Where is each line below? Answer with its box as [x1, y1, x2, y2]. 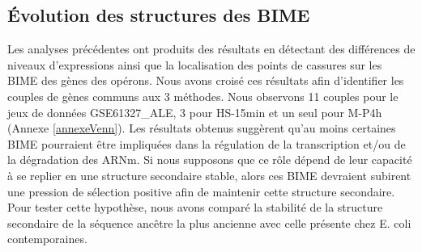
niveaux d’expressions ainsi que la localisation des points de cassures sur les [7, 56, 382, 73]
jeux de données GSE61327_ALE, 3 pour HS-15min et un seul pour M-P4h [7, 103, 382, 120]
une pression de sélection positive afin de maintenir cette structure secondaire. [7, 183, 395, 199]
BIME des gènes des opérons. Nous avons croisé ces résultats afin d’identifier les [7, 72, 404, 89]
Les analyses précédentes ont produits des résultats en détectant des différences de [7, 40, 416, 57]
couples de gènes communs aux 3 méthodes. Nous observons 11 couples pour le [7, 87, 399, 104]
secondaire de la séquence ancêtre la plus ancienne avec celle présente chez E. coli [7, 214, 411, 231]
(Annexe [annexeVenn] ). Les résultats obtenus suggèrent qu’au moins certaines [7, 120, 396, 136]
